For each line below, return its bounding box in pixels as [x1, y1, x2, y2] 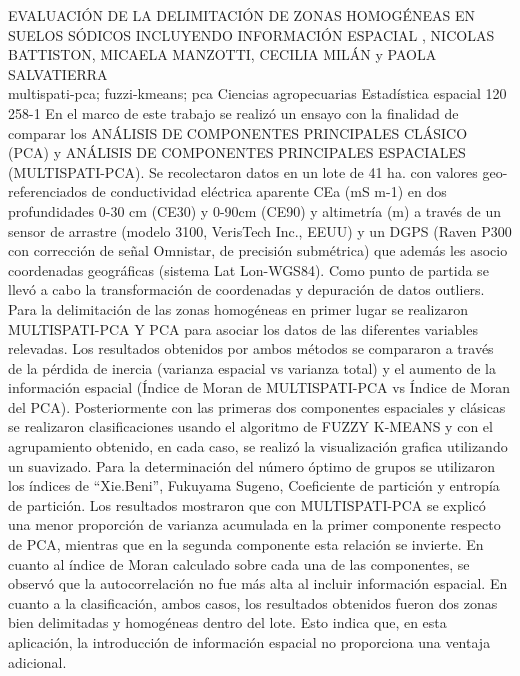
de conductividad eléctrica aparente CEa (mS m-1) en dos [91, 181, 447, 202]
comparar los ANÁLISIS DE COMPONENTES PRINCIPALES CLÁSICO [8, 122, 468, 143]
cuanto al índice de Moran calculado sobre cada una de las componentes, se [8, 553, 470, 574]
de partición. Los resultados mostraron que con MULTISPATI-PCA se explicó [8, 494, 486, 515]
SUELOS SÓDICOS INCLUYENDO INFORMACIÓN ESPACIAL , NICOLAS [8, 24, 495, 45]
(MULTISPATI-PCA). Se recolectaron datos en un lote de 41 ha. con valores [8, 161, 478, 182]
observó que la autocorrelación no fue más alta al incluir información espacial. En [8, 573, 508, 594]
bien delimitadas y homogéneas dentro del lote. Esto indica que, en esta [8, 612, 447, 633]
